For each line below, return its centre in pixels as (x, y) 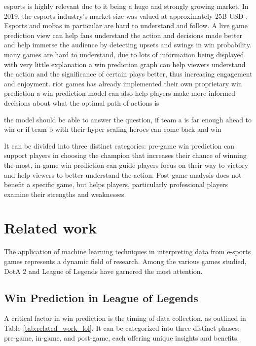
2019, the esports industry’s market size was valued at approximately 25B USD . (126, 16)
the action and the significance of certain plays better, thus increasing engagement (128, 74)
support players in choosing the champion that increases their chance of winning (125, 155)
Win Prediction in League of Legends (101, 297)
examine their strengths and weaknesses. (65, 194)
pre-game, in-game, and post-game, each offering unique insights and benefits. (122, 337)
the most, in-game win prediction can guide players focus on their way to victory (126, 165)
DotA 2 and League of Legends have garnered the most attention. (103, 271)
